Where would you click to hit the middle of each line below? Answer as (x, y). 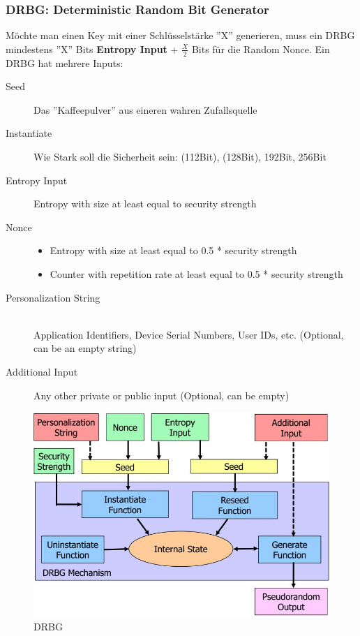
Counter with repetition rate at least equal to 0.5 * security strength (196, 273)
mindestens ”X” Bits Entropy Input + (92, 49)
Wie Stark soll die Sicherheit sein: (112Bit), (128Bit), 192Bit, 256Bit (180, 157)
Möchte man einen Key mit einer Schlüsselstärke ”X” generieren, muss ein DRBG (180, 35)
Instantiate (29, 133)
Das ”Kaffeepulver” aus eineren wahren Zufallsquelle (145, 109)
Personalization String (53, 297)
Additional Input (42, 371)
